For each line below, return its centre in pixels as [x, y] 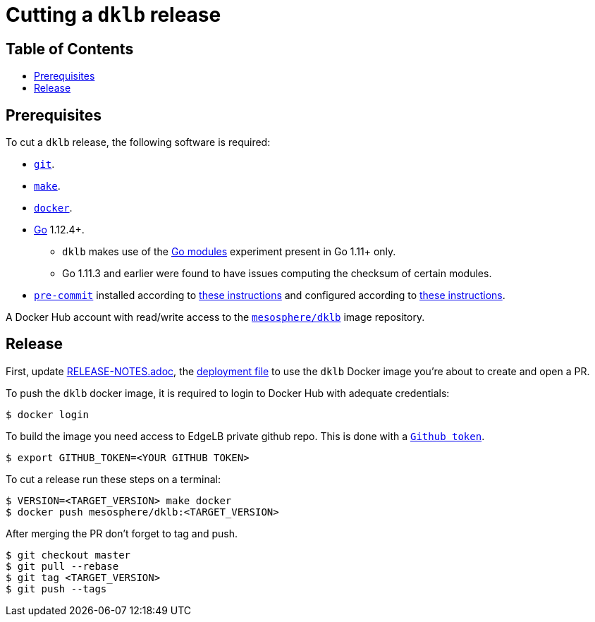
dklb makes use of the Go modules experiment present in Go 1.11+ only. [229, 252]
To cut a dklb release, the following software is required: [138, 142]
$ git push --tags [56, 589]
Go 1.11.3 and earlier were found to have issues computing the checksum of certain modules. [277, 274]
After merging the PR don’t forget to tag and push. [122, 533]
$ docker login [48, 414]
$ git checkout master [68, 555]
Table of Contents [70, 49]
